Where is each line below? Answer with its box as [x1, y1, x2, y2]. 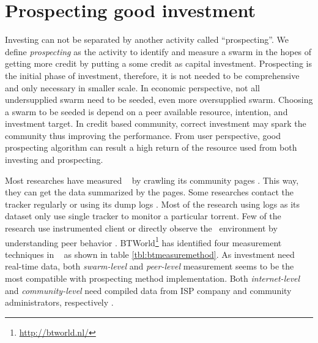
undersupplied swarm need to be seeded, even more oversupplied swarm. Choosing [5, 93, 313, 106]
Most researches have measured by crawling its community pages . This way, [5, 173, 299, 186]
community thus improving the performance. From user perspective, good [5, 129, 281, 141]
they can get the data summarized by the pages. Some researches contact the [5, 186, 294, 198]
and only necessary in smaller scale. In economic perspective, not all [5, 81, 260, 94]
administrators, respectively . [5, 296, 114, 309]
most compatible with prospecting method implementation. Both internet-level [5, 272, 300, 285]
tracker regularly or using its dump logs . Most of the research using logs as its [5, 197, 300, 210]
